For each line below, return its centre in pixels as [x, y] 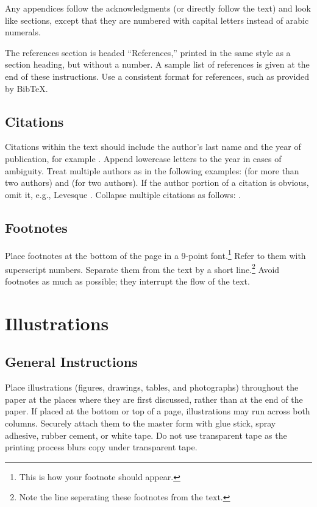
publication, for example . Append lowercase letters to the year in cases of [143, 158]
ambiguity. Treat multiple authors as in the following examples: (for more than [152, 170]
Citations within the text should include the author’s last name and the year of [153, 147]
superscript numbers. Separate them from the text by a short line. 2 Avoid [142, 268]
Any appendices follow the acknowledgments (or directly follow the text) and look [158, 8]
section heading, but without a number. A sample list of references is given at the [157, 64]
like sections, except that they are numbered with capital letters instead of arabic [157, 20]
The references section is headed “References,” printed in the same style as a [148, 52]
